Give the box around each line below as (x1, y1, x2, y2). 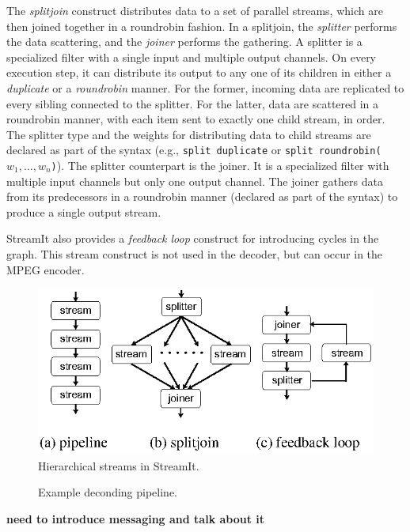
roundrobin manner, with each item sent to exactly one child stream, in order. (6, 111, 385, 127)
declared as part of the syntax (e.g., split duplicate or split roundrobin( (6, 141, 382, 158)
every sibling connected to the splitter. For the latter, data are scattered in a (6, 95, 379, 111)
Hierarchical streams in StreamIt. (38, 457, 199, 474)
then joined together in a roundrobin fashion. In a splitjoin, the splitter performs (6, 17, 397, 34)
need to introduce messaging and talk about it (6, 510, 265, 526)
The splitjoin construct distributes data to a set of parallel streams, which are (6, 2, 383, 18)
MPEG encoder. (6, 261, 85, 277)
